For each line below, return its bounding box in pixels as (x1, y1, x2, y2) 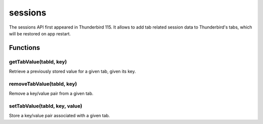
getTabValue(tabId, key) (9, 58, 67, 65)
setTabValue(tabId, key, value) (9, 103, 82, 109)
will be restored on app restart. (9, 31, 71, 36)
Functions (9, 44, 40, 52)
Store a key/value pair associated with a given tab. (9, 113, 110, 119)
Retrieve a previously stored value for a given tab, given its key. (9, 68, 136, 75)
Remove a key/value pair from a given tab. (9, 91, 94, 96)
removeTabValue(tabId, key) (9, 80, 77, 87)
